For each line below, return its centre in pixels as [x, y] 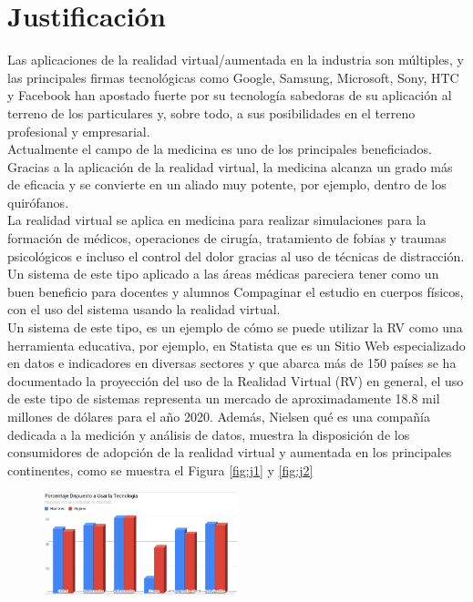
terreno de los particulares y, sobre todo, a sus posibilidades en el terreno [211, 112]
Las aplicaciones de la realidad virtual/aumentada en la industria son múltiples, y [236, 60]
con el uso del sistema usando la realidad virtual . [144, 309]
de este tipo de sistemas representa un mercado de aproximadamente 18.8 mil [224, 398]
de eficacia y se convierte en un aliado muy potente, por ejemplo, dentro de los [227, 184]
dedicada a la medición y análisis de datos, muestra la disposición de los [209, 434]
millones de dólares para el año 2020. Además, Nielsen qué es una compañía [219, 416]
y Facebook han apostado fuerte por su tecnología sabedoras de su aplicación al [230, 95]
